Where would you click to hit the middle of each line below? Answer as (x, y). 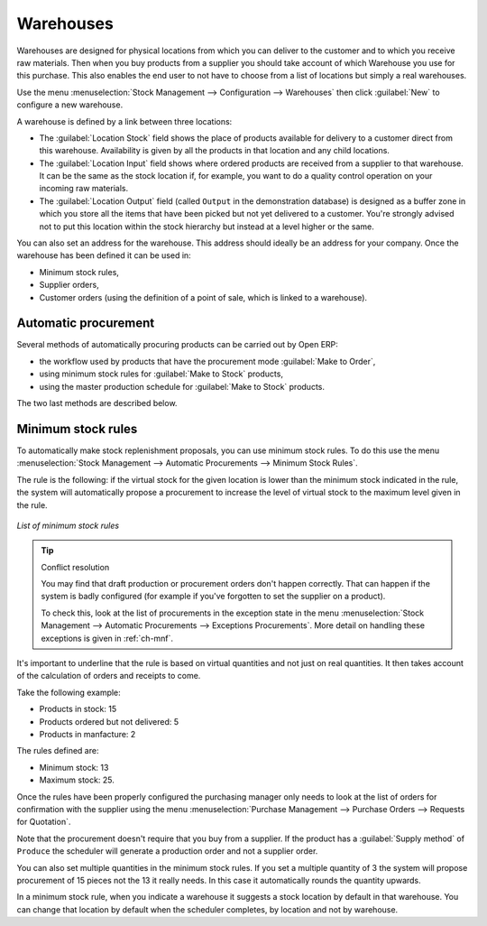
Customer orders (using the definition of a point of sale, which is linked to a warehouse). (203, 297)
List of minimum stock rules (68, 525)
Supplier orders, (69, 285)
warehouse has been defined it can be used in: (104, 255)
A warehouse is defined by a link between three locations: (124, 121)
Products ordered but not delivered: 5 (109, 721)
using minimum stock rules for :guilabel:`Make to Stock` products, (161, 374)
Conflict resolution (75, 567)
